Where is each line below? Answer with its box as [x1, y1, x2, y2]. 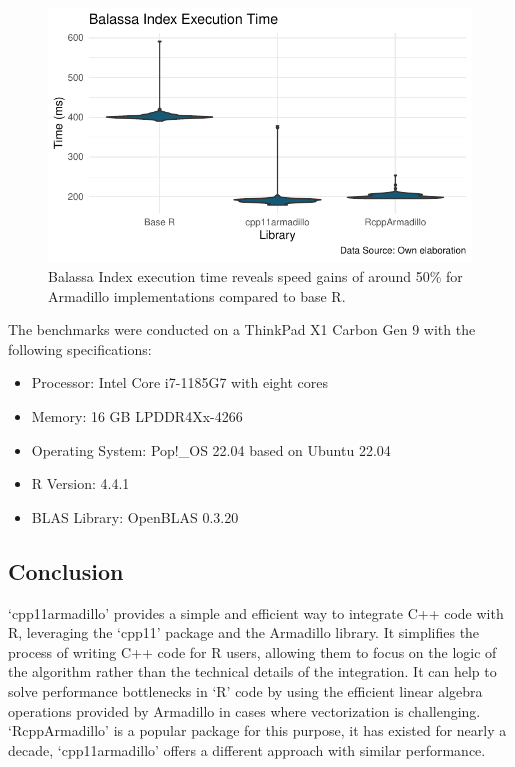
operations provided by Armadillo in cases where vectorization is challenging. [8, 700, 481, 721]
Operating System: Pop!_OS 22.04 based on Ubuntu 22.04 [31, 439, 391, 460]
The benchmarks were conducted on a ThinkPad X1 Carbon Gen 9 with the [8, 319, 476, 340]
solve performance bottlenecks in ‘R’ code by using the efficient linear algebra [8, 680, 483, 701]
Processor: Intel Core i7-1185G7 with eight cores [31, 372, 328, 393]
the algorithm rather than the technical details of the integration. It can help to [8, 661, 497, 682]
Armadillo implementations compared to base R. [48, 285, 346, 306]
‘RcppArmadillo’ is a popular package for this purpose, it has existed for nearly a [8, 720, 507, 741]
